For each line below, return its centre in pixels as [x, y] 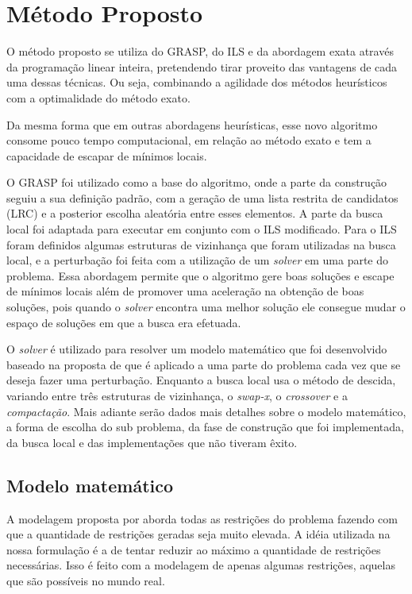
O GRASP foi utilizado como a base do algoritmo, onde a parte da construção [197, 182]
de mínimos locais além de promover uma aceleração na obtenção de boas [185, 291]
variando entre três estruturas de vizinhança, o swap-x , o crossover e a [177, 395]
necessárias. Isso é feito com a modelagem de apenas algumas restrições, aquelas [201, 565]
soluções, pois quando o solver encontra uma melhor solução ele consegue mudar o [206, 307]
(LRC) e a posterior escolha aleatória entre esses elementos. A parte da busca [195, 213]
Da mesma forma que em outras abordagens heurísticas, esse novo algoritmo [192, 124]
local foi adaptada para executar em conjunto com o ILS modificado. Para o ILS [202, 229]
